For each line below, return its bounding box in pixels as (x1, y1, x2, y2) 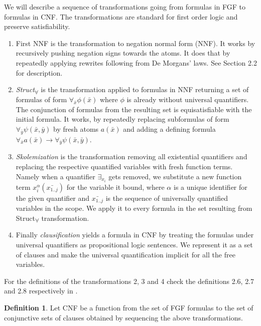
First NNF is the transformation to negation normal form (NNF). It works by (16, 38, 255, 48)
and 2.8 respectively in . (4, 285, 78, 296)
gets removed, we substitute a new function (108, 171, 242, 181)
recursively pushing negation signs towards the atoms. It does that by (16, 48, 230, 58)
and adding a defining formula (123, 123, 216, 134)
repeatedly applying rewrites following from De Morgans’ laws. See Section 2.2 (16, 57, 257, 68)
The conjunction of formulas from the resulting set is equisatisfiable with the (16, 104, 252, 114)
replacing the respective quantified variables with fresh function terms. (16, 161, 233, 171)
